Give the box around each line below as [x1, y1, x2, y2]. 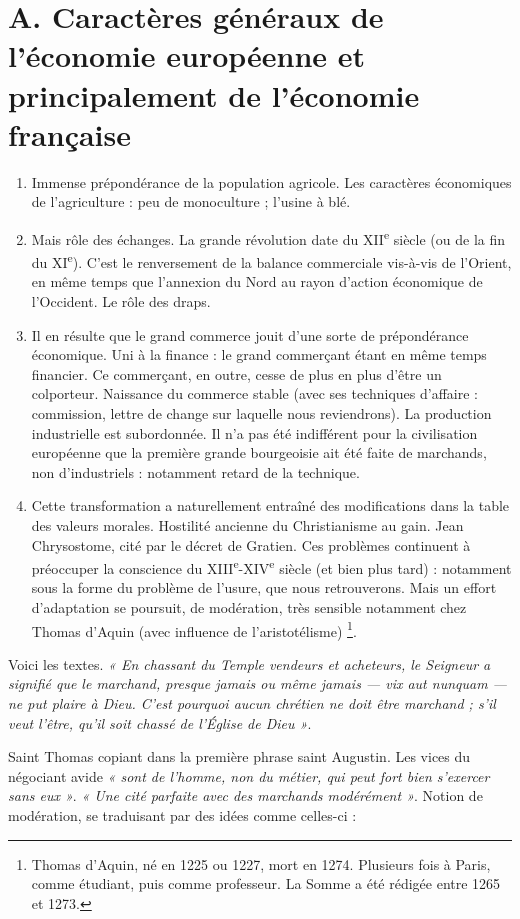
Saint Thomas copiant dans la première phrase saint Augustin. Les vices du [8, 746, 471, 767]
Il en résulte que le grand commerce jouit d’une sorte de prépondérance [31, 324, 469, 345]
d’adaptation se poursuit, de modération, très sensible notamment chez [31, 596, 467, 617]
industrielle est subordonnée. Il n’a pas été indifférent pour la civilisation [31, 422, 478, 443]
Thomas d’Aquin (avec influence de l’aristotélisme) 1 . [31, 617, 357, 641]
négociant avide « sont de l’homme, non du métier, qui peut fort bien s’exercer [8, 765, 490, 786]
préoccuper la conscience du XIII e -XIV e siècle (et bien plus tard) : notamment [31, 555, 512, 578]
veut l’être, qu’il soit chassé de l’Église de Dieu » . [8, 712, 312, 733]
